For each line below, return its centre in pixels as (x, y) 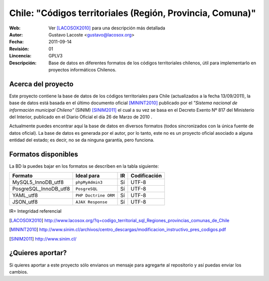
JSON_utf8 (25, 202)
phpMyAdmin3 (89, 182)
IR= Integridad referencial (35, 211)
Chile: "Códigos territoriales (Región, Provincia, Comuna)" (133, 13)
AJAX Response (91, 202)
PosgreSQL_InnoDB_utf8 (41, 189)
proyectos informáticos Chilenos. (82, 69)
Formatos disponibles (44, 154)
